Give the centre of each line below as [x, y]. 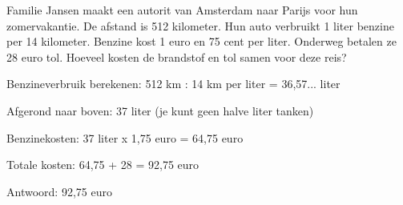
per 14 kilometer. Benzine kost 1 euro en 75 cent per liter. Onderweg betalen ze [201, 41]
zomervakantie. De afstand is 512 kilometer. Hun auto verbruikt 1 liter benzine [200, 25]
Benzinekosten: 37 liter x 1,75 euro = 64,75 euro [125, 137]
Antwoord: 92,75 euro [59, 191]
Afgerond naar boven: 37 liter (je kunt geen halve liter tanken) [160, 110]
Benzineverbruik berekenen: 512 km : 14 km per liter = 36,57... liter [173, 84]
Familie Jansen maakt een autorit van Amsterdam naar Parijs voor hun [182, 10]
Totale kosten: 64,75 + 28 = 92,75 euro [103, 165]
